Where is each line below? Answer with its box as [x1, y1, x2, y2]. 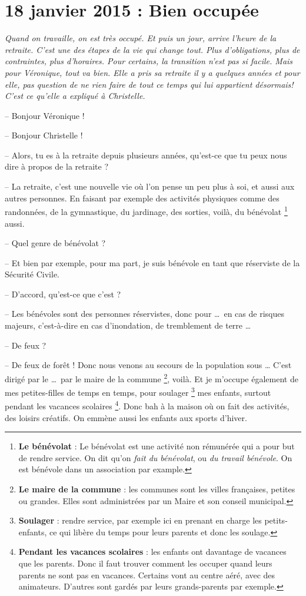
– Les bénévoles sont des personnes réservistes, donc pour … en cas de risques [5, 307, 284, 320]
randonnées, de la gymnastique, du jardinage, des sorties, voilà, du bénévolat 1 [5, 204, 288, 217]
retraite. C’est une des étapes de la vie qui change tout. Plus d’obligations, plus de [5, 43, 300, 55]
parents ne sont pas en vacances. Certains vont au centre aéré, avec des [18, 568, 275, 581]
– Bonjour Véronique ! [5, 109, 85, 121]
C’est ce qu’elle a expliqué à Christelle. [5, 90, 145, 102]
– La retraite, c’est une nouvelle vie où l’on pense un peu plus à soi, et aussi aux [5, 180, 295, 193]
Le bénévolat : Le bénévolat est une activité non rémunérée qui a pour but [18, 440, 295, 452]
